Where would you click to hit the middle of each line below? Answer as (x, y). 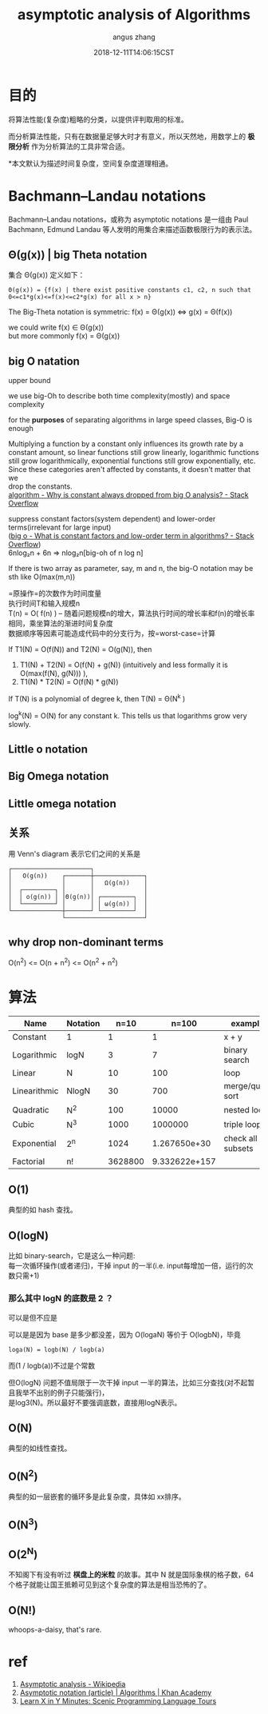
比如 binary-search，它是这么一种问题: (72, 1256)
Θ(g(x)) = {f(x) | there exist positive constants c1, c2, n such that (130, 290)
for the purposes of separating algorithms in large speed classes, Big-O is (130, 420)
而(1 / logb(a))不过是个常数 (52, 1365)
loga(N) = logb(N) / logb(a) (57, 1349)
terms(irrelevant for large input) (60, 527)
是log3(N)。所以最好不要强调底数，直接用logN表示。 (95, 1402)
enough (21, 429)
